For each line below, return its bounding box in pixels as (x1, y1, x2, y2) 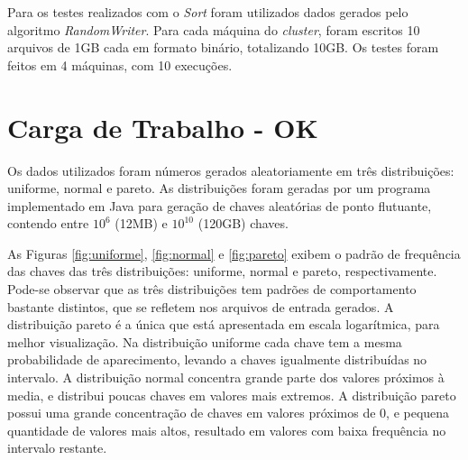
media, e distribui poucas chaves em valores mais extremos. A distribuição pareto (7, 385, 456, 404)
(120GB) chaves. (197, 214, 289, 233)
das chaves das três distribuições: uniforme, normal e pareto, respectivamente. (7, 262, 437, 281)
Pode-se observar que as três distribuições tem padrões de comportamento (7, 280, 417, 299)
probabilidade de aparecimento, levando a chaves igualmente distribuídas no (7, 350, 427, 369)
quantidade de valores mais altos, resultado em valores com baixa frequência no (7, 420, 446, 439)
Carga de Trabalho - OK (7, 108, 318, 145)
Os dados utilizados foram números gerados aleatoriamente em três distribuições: (7, 161, 454, 179)
